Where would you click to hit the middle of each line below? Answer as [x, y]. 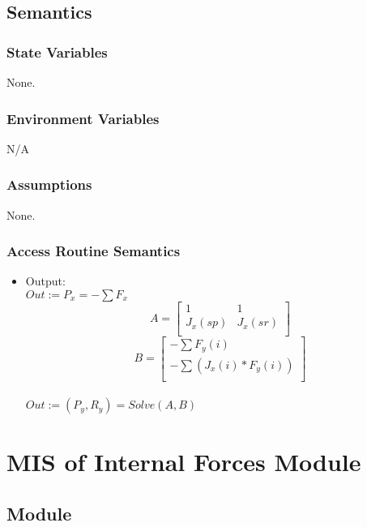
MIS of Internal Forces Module [184, 462]
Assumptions [49, 184]
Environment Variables [83, 118]
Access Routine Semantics [94, 251]
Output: [45, 281]
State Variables [57, 51]
